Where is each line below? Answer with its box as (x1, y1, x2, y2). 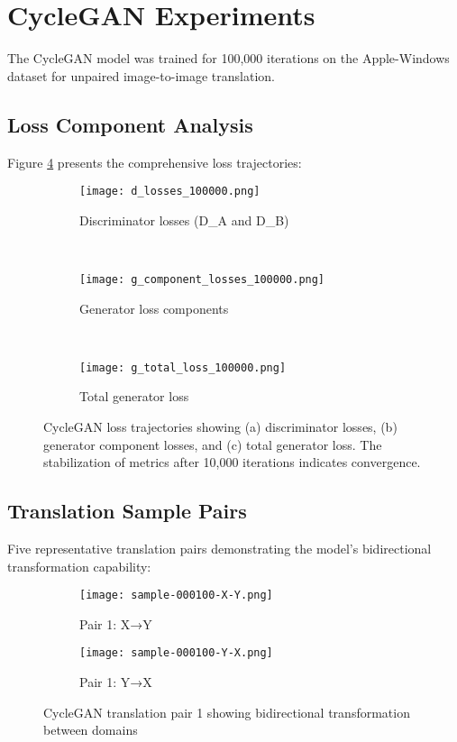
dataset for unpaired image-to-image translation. (7, 66, 276, 85)
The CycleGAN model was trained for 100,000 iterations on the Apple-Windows (7, 49, 450, 68)
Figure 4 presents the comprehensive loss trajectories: (7, 152, 302, 171)
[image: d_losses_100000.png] (79, 185, 260, 198)
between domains (43, 720, 138, 739)
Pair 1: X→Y (79, 614, 152, 633)
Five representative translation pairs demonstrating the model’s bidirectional (7, 539, 432, 558)
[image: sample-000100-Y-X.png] (79, 646, 273, 660)
